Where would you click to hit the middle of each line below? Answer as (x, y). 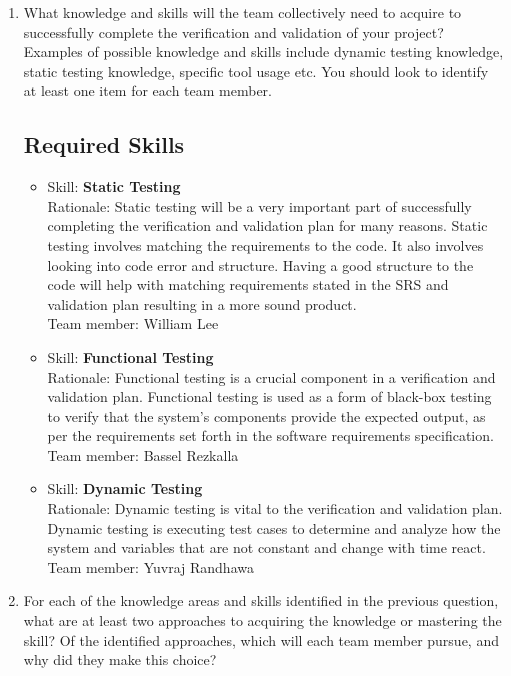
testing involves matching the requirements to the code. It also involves (265, 244)
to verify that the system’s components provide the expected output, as (266, 415)
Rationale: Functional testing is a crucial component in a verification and (271, 376)
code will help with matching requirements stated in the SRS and (248, 284)
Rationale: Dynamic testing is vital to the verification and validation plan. (275, 508)
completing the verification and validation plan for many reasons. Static (267, 225)
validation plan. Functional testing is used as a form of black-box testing (269, 396)
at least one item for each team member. (148, 90)
